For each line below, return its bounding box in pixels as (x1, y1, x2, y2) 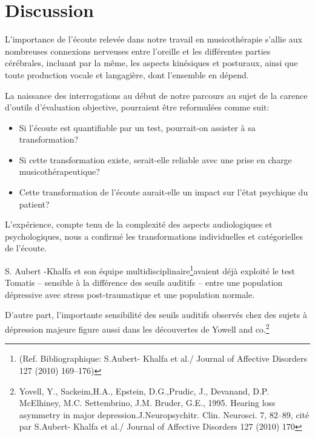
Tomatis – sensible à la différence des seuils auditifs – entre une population (5, 276, 283, 289)
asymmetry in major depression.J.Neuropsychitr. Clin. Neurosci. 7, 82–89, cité (19, 408, 310, 421)
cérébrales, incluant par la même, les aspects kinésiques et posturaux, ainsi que (5, 56, 298, 69)
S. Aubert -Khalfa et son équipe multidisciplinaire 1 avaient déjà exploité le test (5, 263, 296, 277)
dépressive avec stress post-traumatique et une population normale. (5, 288, 255, 300)
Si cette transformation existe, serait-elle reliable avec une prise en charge (19, 153, 292, 166)
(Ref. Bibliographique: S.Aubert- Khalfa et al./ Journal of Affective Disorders (19, 352, 308, 365)
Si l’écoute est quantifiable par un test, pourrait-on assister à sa (19, 121, 256, 134)
